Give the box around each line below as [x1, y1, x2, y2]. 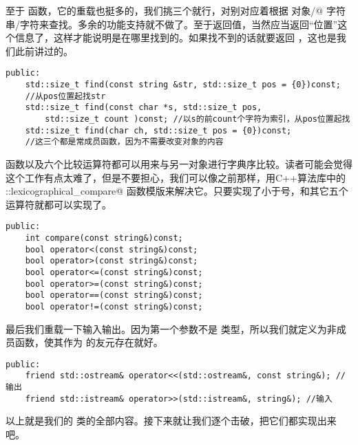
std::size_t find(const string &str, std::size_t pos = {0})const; [25, 80, 341, 90]
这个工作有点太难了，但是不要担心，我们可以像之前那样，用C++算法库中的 [6, 170, 346, 184]
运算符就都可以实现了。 [6, 197, 112, 211]
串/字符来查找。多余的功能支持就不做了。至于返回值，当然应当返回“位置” [6, 17, 338, 31]
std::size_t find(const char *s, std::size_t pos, [25, 102, 262, 113]
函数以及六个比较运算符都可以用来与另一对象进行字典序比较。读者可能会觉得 [6, 156, 352, 171]
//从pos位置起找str [25, 91, 106, 101]
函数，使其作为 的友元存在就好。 [14, 335, 163, 349]
